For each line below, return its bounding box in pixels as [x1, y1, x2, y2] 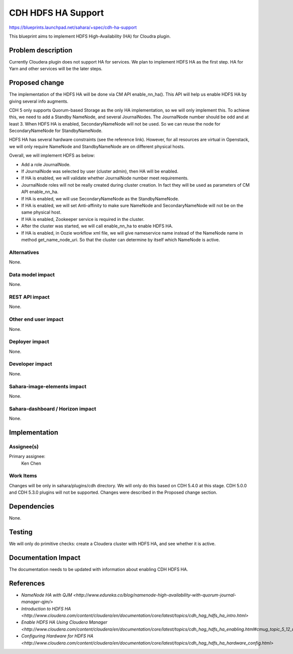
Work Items [9, 472, 37, 479]
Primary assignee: [9, 454, 46, 459]
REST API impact [9, 294, 50, 300]
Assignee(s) [9, 443, 39, 450]
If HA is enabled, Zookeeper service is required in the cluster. [21, 216, 145, 222]
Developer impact [9, 361, 52, 368]
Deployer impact [9, 338, 49, 345]
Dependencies [9, 502, 55, 510]
